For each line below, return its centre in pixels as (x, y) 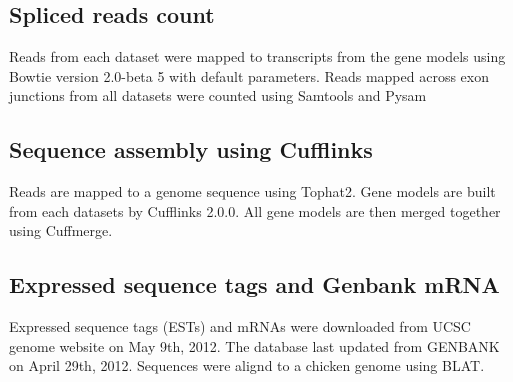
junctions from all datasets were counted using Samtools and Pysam (218, 95)
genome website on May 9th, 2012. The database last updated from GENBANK (254, 345)
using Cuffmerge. (61, 230)
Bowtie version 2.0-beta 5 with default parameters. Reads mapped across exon (249, 75)
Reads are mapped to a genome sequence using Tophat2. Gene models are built (252, 191)
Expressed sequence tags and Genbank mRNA (254, 284)
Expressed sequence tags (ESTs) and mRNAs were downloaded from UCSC (240, 326)
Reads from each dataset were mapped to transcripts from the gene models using (257, 56)
